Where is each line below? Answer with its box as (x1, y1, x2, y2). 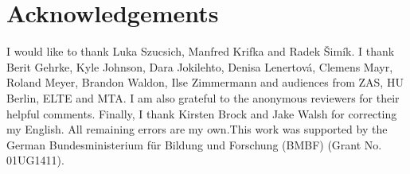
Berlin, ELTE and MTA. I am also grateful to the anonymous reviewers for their (6, 89, 400, 106)
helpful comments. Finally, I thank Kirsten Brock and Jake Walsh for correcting (6, 105, 397, 122)
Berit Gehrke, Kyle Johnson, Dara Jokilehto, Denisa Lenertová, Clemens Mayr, (6, 58, 393, 75)
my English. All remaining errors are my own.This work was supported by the (6, 121, 388, 137)
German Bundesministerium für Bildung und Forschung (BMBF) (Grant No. (6, 136, 382, 153)
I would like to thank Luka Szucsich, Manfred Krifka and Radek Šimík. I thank (6, 43, 395, 60)
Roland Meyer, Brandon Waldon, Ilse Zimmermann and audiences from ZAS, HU (6, 74, 404, 91)
